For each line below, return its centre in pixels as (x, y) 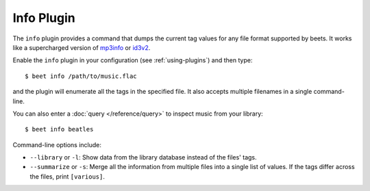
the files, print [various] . (67, 176)
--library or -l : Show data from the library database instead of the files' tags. (143, 157)
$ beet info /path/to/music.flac (81, 76)
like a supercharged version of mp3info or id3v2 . (82, 47)
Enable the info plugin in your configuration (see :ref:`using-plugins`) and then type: (133, 60)
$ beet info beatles (59, 129)
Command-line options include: (57, 144)
